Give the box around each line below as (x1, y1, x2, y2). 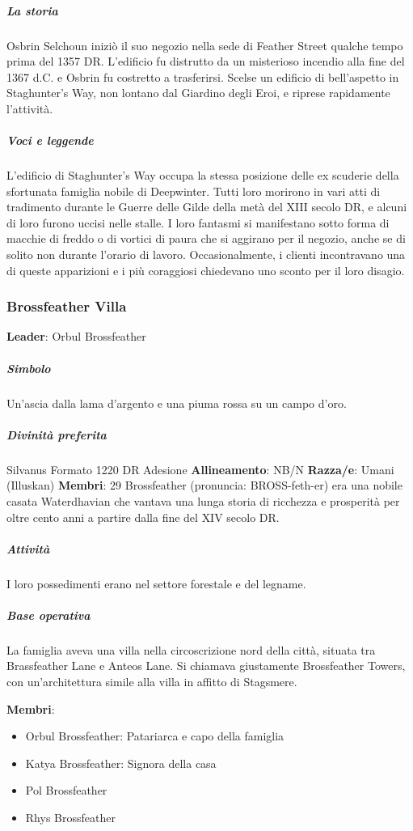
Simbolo (6, 359, 51, 376)
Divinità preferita (6, 426, 107, 443)
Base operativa (6, 606, 91, 623)
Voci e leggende (6, 132, 94, 149)
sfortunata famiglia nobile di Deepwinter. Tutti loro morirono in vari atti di (6, 182, 381, 199)
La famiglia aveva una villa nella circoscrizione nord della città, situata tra (6, 641, 376, 658)
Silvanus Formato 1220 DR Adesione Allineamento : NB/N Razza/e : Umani (6, 460, 394, 477)
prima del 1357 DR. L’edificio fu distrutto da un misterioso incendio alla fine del (6, 53, 405, 70)
